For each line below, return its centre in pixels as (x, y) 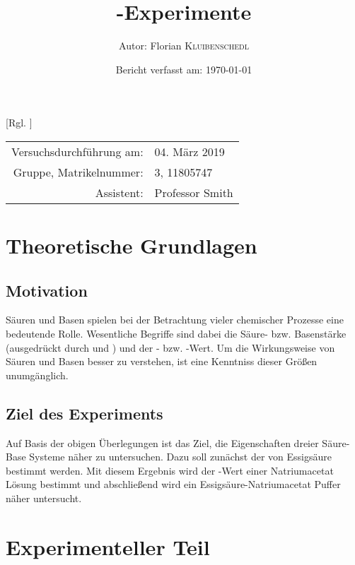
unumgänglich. (37, 375)
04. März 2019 (190, 151)
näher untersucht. (44, 498)
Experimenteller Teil (108, 546)
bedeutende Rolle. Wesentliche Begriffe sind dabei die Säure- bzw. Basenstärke (176, 334)
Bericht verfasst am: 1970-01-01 (184, 69)
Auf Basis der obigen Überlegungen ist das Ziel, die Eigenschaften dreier (162, 442)
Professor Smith (194, 192)
